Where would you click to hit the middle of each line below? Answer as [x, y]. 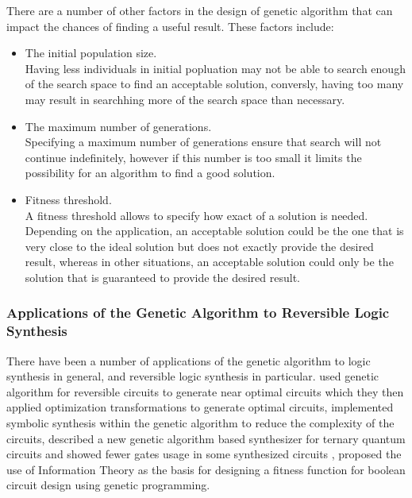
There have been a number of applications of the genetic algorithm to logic [189, 360]
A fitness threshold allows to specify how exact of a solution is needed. [196, 215]
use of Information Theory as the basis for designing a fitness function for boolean [206, 469]
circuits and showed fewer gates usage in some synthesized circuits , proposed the [204, 454]
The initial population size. [91, 53]
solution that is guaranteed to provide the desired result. [163, 277]
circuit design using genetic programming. [108, 485]
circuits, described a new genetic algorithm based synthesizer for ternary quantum [206, 438]
